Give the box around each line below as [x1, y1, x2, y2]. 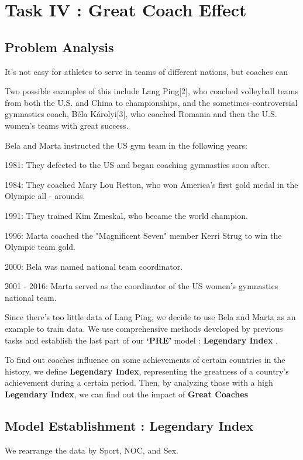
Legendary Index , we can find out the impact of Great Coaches [5, 388, 249, 400]
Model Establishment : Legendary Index [5, 417, 254, 435]
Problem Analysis [5, 37, 114, 56]
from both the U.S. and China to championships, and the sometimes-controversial [5, 96, 298, 108]
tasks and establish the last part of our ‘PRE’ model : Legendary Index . [5, 334, 278, 346]
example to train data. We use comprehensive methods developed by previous [5, 322, 283, 335]
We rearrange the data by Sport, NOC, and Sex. [5, 444, 178, 456]
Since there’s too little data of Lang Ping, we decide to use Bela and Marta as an [5, 311, 296, 323]
